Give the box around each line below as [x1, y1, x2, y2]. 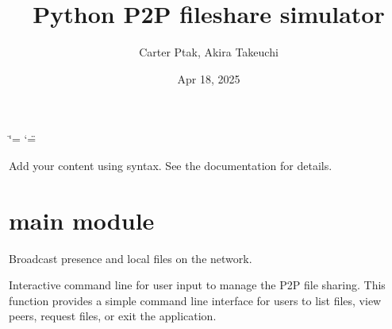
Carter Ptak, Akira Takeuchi [139, 44, 279, 60]
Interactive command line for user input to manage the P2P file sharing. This [9, 277, 386, 293]
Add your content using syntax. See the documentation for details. [9, 157, 332, 173]
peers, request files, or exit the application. [9, 308, 217, 324]
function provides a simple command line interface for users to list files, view [9, 292, 382, 308]
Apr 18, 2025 [177, 70, 240, 87]
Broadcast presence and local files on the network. [9, 250, 252, 266]
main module [9, 203, 155, 236]
